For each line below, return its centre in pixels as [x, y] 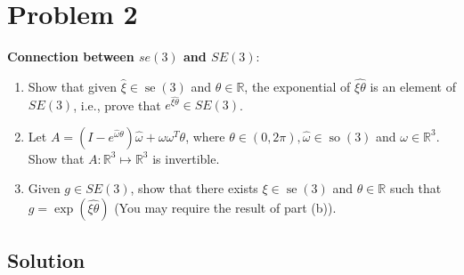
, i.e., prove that [117, 105]
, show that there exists [194, 188]
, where [205, 136]
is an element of [413, 86]
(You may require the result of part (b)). [225, 207]
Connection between [71, 57]
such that [415, 188]
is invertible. [186, 158]
